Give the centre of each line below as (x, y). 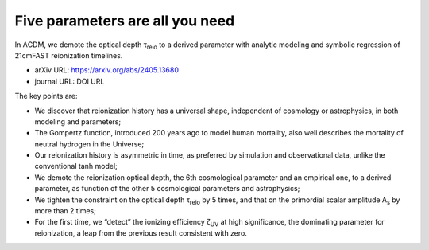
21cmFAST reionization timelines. (69, 55)
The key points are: (46, 96)
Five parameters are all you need (125, 21)
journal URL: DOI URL (70, 81)
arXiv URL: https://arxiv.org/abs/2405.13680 (106, 70)
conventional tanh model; (76, 166)
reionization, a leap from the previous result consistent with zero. (141, 233)
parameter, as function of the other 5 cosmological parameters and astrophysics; (167, 189)
